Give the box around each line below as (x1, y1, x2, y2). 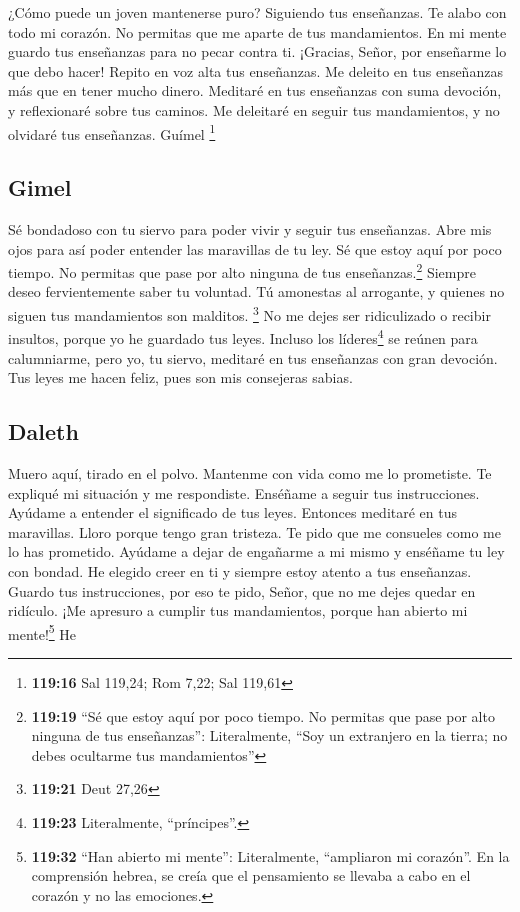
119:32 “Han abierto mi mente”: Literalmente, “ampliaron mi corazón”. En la (31, 845, 510, 866)
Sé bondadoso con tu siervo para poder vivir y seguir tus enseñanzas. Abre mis (8, 219, 492, 240)
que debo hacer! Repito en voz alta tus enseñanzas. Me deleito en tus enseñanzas (8, 60, 503, 81)
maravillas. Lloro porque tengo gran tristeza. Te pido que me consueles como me (8, 521, 501, 542)
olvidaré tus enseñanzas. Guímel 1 (8, 120, 216, 144)
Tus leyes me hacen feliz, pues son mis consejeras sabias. (8, 367, 353, 388)
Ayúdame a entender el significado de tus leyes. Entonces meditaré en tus (8, 502, 458, 523)
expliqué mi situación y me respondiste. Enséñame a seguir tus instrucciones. (8, 482, 480, 503)
